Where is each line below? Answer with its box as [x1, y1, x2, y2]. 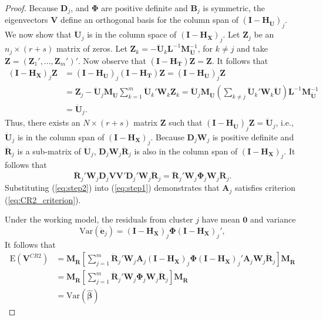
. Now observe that [78, 54, 146, 66]
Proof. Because [5, 2, 58, 14]
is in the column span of [17, 130, 105, 143]
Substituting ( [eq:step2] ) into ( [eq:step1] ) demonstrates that [5, 181, 220, 194]
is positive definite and [212, 130, 294, 143]
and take [237, 42, 268, 55]
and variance [250, 213, 296, 225]
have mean [201, 213, 240, 225]
